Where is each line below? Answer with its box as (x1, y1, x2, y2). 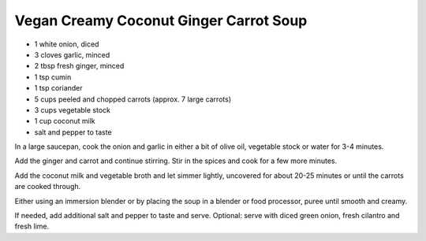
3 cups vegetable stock (34, 105, 110, 114)
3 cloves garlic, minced (34, 50, 110, 59)
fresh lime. (14, 221, 50, 232)
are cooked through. (14, 182, 81, 191)
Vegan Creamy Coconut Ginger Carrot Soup (14, 12, 308, 29)
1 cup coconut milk (34, 117, 95, 126)
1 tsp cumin (34, 72, 72, 82)
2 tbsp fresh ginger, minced (34, 61, 125, 71)
